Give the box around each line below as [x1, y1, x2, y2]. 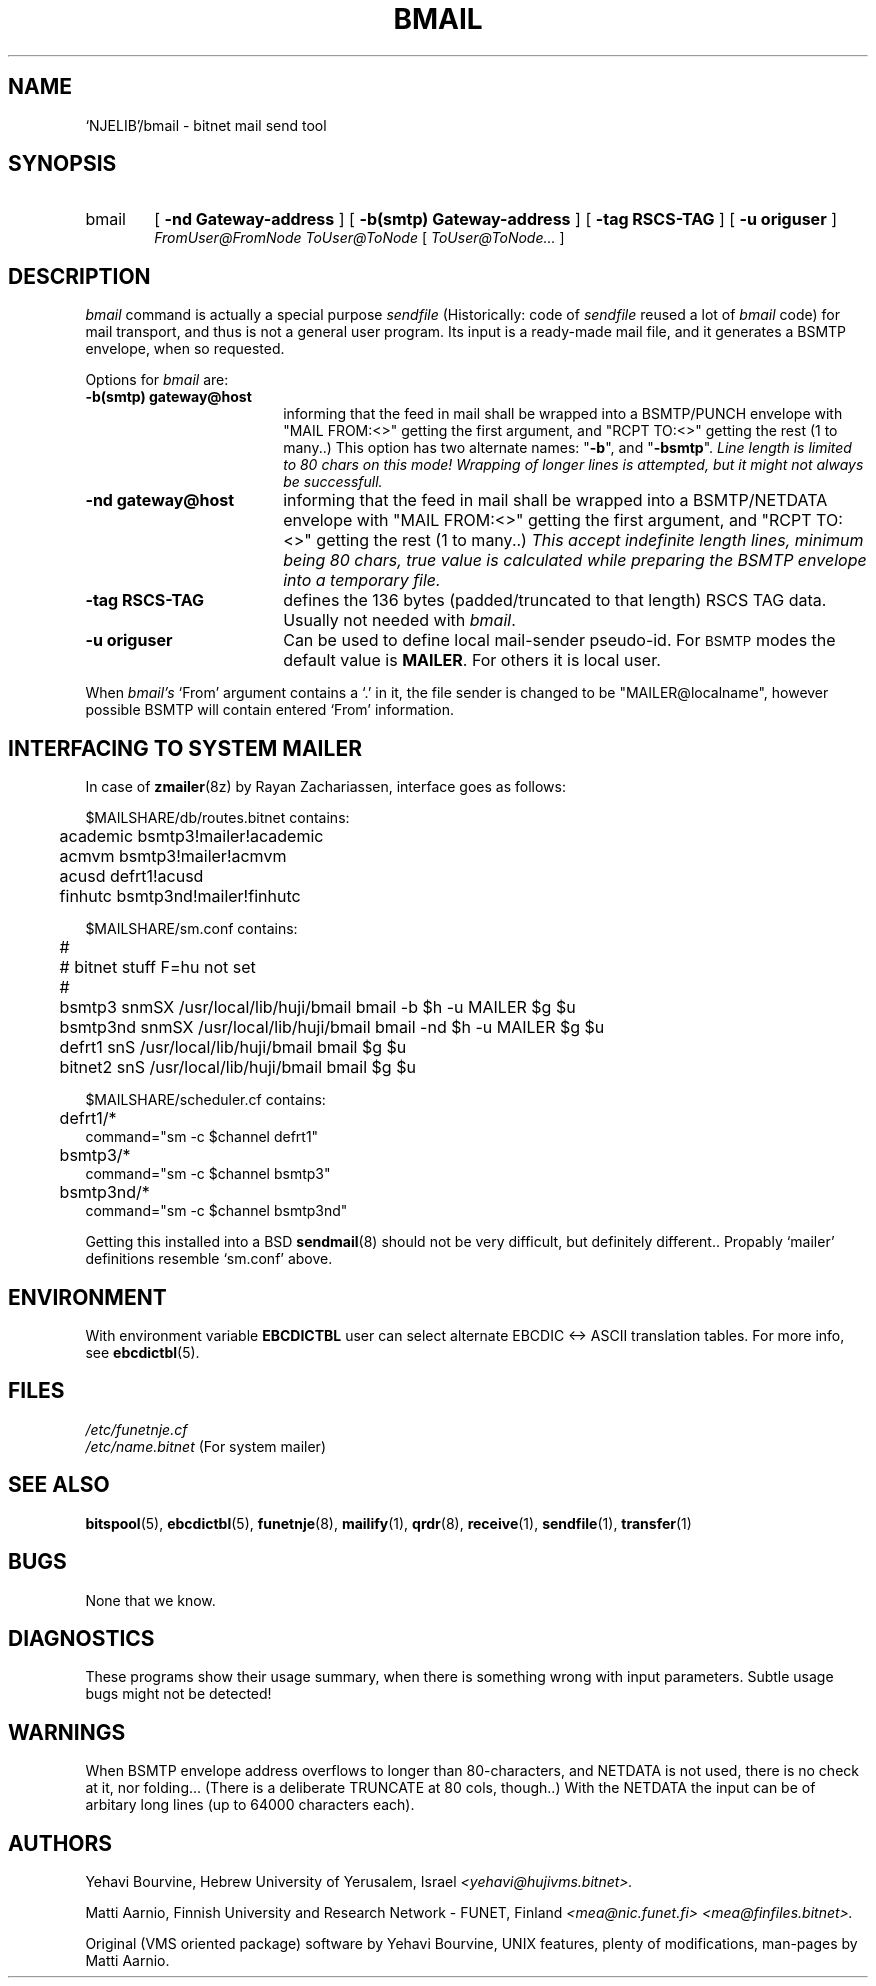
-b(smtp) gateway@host [85, 388, 252, 406]
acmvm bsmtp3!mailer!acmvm [59, 846, 287, 867]
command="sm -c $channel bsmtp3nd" [85, 1202, 348, 1220]
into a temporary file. [283, 570, 441, 591]
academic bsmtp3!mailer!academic [59, 826, 324, 847]
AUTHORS [8, 1830, 113, 1856]
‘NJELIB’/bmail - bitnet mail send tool [85, 116, 327, 134]
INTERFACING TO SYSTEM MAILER [8, 735, 362, 761]
